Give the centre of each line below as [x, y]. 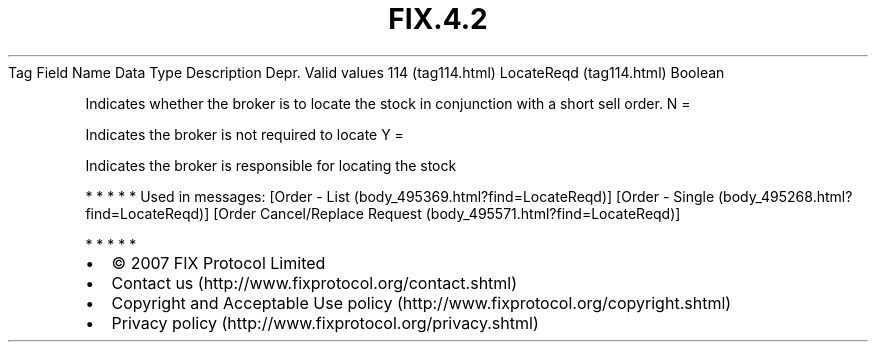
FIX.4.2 [438, 19]
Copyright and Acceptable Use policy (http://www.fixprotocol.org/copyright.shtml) [421, 302]
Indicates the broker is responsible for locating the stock [271, 165]
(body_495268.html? [785, 196]
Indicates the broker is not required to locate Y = [244, 134]
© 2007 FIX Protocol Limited [218, 262]
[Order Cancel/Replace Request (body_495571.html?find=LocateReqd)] [447, 213]
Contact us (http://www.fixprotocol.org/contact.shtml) [314, 282]
